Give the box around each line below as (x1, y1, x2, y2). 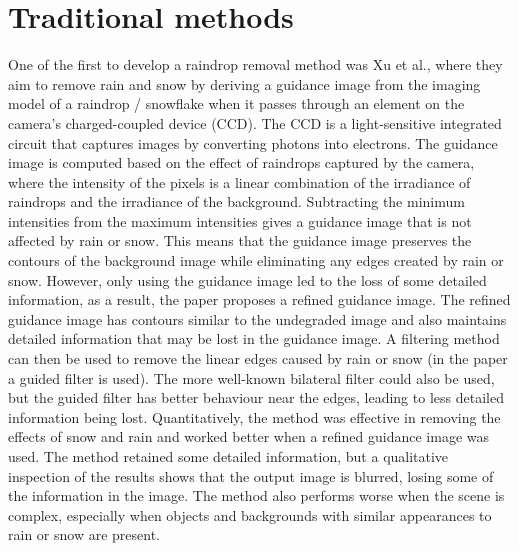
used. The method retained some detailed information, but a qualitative (8, 446, 449, 466)
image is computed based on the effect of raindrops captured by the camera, (8, 152, 475, 173)
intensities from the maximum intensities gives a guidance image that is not (8, 210, 472, 231)
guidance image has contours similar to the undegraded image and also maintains (8, 308, 507, 329)
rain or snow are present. (8, 524, 160, 545)
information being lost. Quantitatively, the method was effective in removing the (8, 406, 501, 427)
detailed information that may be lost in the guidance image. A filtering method (8, 328, 500, 349)
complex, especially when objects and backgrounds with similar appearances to (8, 504, 492, 525)
